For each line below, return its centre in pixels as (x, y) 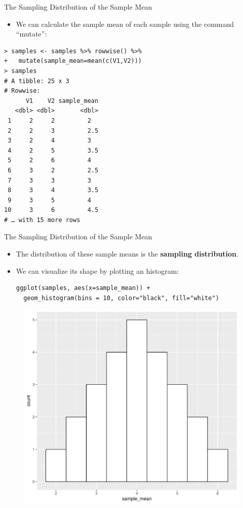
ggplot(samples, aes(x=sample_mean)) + (83, 288)
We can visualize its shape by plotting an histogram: (97, 270)
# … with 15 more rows (42, 220)
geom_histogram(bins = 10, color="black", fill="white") (121, 298)
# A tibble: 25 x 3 (37, 81)
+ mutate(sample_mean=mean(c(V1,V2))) (73, 61)
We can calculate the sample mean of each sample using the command (125, 24)
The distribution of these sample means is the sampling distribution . (127, 254)
